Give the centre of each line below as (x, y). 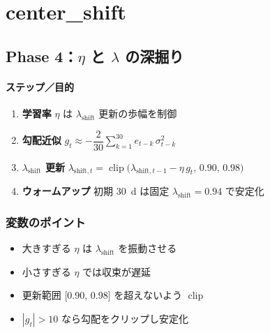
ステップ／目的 (40, 86)
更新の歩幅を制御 (138, 113)
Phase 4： (42, 55)
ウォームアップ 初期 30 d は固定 (96, 191)
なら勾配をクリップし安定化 (125, 318)
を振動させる (148, 248)
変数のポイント (46, 222)
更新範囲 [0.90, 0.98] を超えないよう (102, 295)
